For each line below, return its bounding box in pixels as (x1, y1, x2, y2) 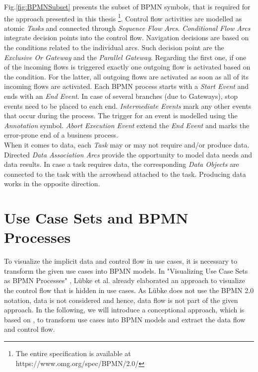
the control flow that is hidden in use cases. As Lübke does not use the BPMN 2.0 (4, 285, 254, 296)
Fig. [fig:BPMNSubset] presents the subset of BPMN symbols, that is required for (4, 1, 251, 11)
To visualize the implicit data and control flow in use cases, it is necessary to (4, 256, 237, 266)
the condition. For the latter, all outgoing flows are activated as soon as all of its (4, 71, 249, 81)
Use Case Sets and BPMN (4, 208, 189, 228)
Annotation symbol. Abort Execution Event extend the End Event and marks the (4, 120, 250, 130)
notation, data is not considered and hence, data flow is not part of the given (4, 295, 238, 305)
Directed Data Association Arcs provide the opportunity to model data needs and (4, 149, 253, 159)
